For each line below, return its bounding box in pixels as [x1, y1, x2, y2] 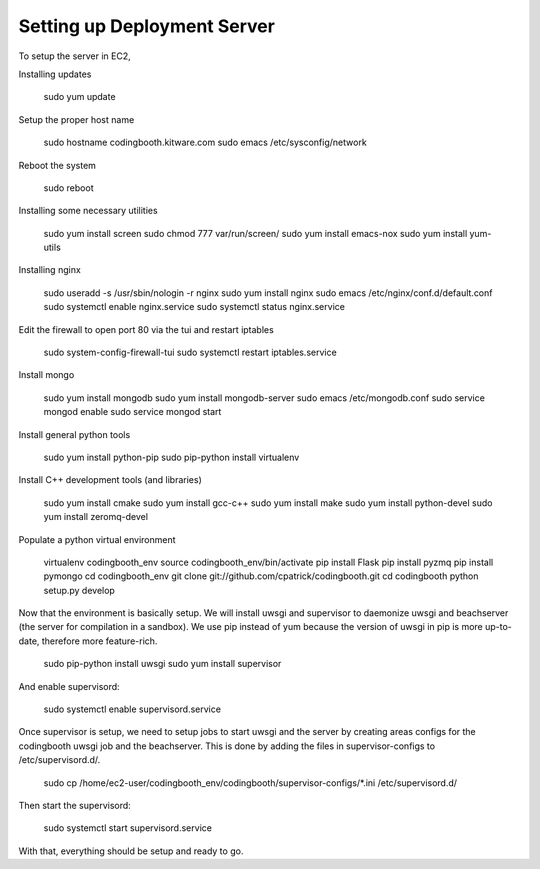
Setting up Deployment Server [18, 15, 275, 37]
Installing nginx [18, 264, 82, 276]
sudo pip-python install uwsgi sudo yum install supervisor [43, 658, 282, 670]
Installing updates [18, 68, 92, 80]
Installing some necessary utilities [18, 205, 159, 217]
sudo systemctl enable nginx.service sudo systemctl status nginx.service [43, 301, 345, 313]
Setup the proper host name [18, 113, 135, 125]
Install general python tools [18, 428, 131, 440]
